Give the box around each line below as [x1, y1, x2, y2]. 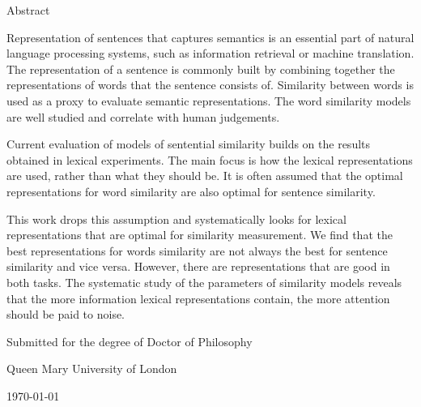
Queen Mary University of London [6, 360, 177, 377]
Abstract [6, 2, 50, 18]
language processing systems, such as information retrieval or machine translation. [6, 45, 415, 62]
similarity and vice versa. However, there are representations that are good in [6, 258, 390, 275]
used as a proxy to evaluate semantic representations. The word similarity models [6, 92, 411, 109]
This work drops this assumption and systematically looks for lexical [6, 210, 347, 227]
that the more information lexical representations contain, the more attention [6, 289, 390, 306]
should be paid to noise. [6, 306, 125, 323]
